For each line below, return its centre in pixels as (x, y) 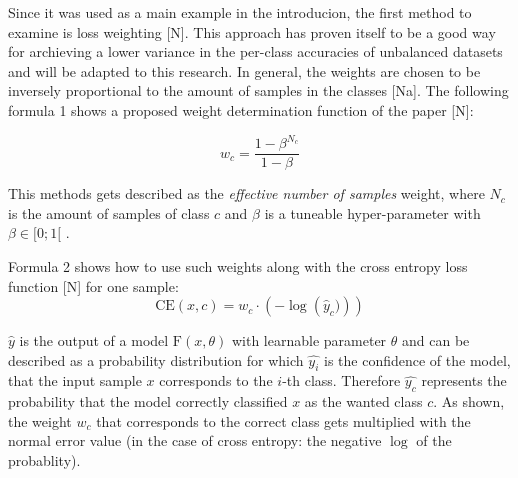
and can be (435, 340)
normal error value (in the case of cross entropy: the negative (195, 440)
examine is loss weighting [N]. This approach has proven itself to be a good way (252, 31)
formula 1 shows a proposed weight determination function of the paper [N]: (241, 109)
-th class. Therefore (341, 380)
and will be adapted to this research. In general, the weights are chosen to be (244, 70)
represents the (464, 380)
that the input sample (75, 380)
